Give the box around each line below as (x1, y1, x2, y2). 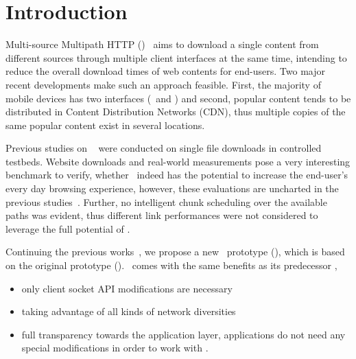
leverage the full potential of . (5, 221, 130, 235)
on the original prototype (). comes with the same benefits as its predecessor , (5, 258, 337, 273)
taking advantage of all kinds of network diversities (21, 304, 236, 319)
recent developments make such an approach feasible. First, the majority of (5, 77, 321, 91)
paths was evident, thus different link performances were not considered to (5, 208, 318, 222)
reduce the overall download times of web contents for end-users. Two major (5, 64, 325, 78)
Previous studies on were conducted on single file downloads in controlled (5, 141, 322, 155)
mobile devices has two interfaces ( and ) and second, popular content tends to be (5, 91, 351, 105)
